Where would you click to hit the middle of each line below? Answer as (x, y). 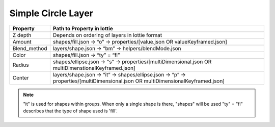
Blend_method (30, 48)
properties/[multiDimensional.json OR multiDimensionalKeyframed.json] (139, 81)
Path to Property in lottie (83, 28)
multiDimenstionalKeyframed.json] (94, 68)
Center (21, 77)
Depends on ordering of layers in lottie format (107, 35)
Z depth (22, 35)
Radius (21, 65)
